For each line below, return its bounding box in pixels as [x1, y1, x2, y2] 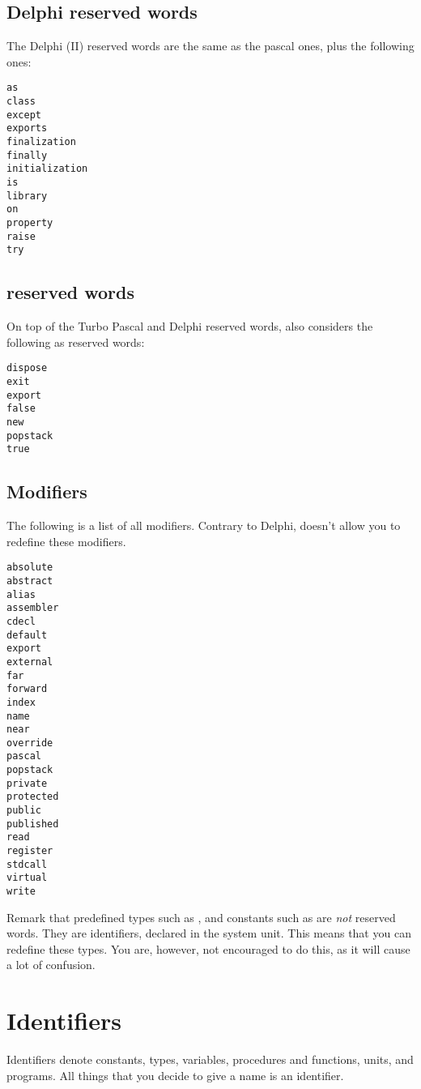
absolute [6, 562, 53, 574]
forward [6, 683, 48, 695]
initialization [6, 163, 88, 175]
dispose [6, 362, 48, 374]
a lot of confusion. [6, 956, 96, 973]
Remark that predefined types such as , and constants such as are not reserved [6, 908, 396, 925]
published [6, 818, 59, 830]
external [6, 656, 53, 668]
